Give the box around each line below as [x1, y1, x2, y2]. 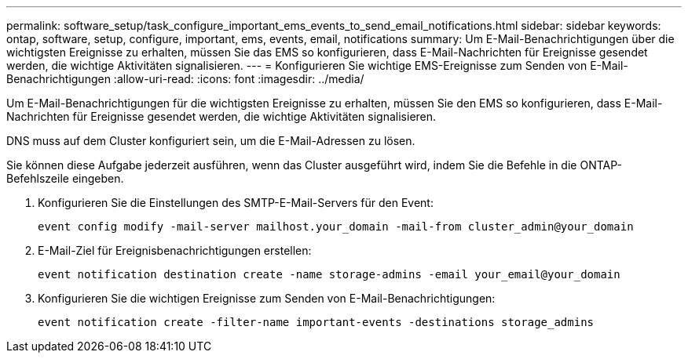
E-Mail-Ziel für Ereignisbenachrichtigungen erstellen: [38, 244, 312, 257]
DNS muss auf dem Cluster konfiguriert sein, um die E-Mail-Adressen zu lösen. [6, 134, 415, 147]
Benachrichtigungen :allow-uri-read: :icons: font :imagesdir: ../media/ [6, 72, 364, 85]
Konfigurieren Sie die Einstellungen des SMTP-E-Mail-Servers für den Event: [38, 196, 434, 209]
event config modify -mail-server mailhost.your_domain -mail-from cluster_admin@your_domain [38, 220, 634, 233]
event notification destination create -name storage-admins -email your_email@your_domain [38, 268, 620, 281]
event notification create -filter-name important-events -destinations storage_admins [38, 316, 595, 328]
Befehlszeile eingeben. [6, 172, 124, 185]
